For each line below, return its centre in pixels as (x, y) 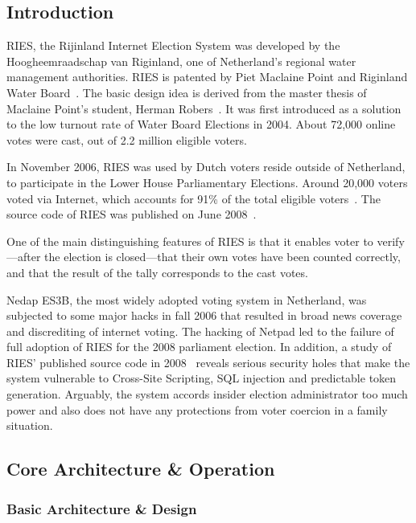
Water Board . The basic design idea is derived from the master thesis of (187, 92)
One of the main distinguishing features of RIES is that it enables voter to (190, 241)
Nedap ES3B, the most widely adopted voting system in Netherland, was (187, 299)
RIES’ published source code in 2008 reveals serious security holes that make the (208, 362)
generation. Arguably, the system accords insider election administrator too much (207, 394)
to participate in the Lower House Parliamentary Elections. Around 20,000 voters (207, 182)
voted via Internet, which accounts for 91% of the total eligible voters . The (194, 198)
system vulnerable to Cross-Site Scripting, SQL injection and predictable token (202, 378)
